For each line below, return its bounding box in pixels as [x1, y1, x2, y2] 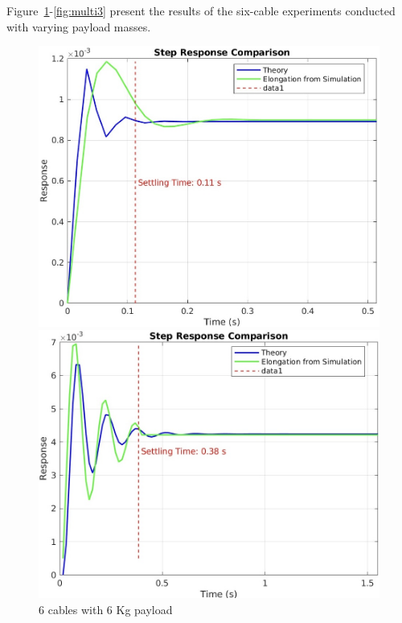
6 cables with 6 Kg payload [39, 600, 173, 617]
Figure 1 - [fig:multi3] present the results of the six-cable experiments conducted [6, 2, 396, 19]
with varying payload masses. [6, 18, 151, 35]
